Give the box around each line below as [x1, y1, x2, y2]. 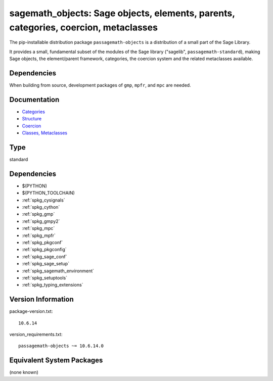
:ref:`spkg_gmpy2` [22, 218, 60, 224]
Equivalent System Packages [9, 356, 103, 365]
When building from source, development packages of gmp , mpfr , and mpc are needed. [9, 82, 192, 88]
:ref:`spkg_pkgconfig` [22, 247, 67, 253]
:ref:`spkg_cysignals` [22, 197, 65, 203]
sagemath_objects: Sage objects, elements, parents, [9, 8, 235, 19]
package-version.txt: [9, 308, 53, 314]
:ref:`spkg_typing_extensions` [22, 282, 83, 288]
